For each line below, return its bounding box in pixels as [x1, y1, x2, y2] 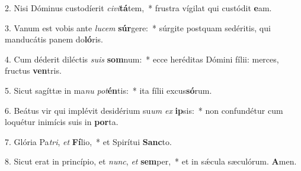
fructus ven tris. [5, 64, 62, 77]
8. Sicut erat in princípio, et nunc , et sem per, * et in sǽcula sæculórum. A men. [5, 155, 297, 167]
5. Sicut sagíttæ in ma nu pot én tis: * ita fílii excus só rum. [5, 84, 212, 96]
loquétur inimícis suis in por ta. [5, 116, 119, 128]
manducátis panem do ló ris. [5, 33, 103, 45]
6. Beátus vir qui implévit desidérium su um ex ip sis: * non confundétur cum [5, 104, 283, 116]
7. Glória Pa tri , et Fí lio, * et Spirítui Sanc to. [5, 135, 172, 147]
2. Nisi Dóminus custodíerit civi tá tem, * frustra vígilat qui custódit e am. [5, 2, 272, 14]
